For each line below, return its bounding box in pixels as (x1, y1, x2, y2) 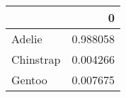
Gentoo (11, 72, 47, 88)
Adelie (11, 30, 42, 47)
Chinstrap (11, 51, 61, 67)
